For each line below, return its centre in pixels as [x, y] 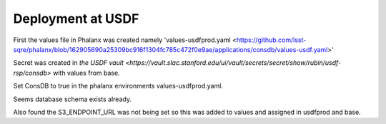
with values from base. [86, 73]
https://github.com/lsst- [271, 40]
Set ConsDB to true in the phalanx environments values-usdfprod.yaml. [118, 86]
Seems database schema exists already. [73, 99]
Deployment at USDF [76, 19]
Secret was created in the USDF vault [69, 63]
